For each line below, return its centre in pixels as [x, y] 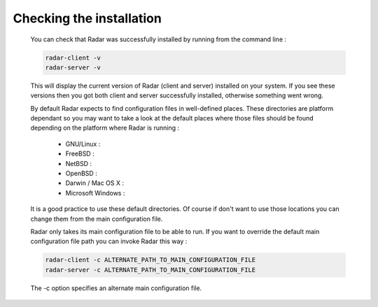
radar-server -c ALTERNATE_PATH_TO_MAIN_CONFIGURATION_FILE [150, 270]
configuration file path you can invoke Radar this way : [109, 241]
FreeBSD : [80, 153]
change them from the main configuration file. [97, 219]
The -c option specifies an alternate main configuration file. [116, 288]
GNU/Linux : [83, 144]
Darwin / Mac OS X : [94, 183]
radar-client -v [73, 57]
